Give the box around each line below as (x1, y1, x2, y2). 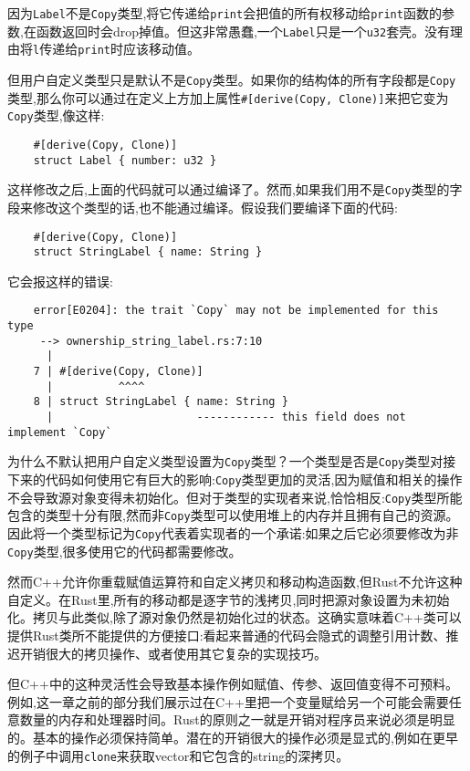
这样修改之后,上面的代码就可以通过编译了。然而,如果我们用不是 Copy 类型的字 (7, 180, 463, 199)
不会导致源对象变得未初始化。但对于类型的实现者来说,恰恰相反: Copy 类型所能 (7, 487, 463, 506)
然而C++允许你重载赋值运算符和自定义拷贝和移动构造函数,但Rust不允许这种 (7, 572, 463, 591)
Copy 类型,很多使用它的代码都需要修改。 (7, 541, 242, 560)
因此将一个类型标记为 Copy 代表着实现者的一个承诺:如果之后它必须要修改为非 (7, 523, 459, 542)
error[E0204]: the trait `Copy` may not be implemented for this (33, 304, 439, 318)
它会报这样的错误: (7, 271, 113, 290)
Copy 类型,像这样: (7, 106, 105, 125)
